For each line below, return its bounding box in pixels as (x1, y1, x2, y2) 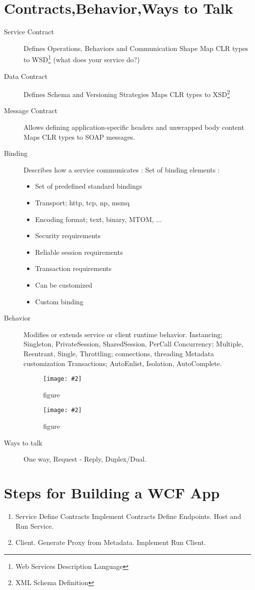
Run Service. (15, 520, 54, 531)
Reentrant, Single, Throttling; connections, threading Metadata (24, 348, 214, 358)
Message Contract (4, 105, 58, 116)
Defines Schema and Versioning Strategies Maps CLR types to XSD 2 (24, 88, 230, 99)
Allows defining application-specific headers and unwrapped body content (24, 122, 244, 132)
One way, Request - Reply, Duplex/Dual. (24, 454, 147, 464)
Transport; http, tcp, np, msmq (35, 197, 130, 207)
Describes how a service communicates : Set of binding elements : (24, 164, 220, 174)
